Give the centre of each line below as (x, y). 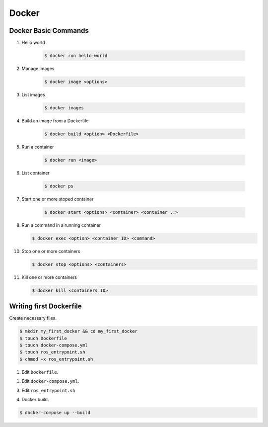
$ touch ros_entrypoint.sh (52, 352)
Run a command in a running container (61, 225)
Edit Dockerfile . (40, 372)
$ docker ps (59, 186)
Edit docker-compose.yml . (50, 381)
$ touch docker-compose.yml (54, 345)
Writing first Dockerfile (45, 306)
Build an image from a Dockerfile (55, 121)
